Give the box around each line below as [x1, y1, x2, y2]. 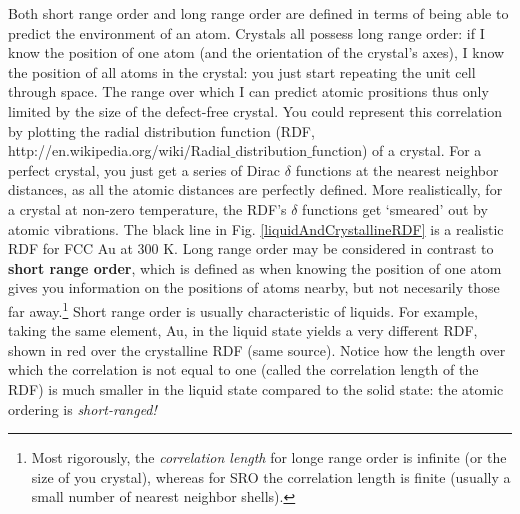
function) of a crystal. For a [311, 140, 482, 161]
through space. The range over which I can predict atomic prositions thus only [8, 81, 489, 102]
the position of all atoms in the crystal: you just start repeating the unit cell [8, 61, 476, 82]
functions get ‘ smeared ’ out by [302, 198, 488, 219]
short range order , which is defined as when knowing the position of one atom [8, 257, 502, 278]
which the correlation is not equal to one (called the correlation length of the [8, 359, 479, 380]
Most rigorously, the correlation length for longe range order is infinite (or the [31, 447, 507, 468]
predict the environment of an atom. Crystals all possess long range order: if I [8, 22, 485, 43]
